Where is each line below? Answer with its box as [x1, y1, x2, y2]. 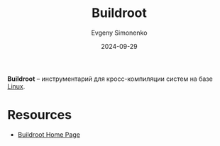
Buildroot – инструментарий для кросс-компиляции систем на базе [7, 74, 213, 83]
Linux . [7, 82, 26, 90]
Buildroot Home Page [17, 130, 80, 139]
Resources [7, 107, 72, 123]
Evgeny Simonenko [91, 28, 148, 37]
